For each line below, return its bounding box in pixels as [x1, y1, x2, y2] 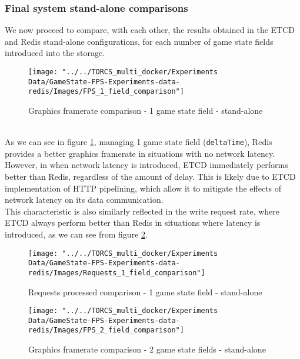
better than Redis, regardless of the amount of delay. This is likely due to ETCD [5, 170, 296, 182]
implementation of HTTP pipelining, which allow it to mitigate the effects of [5, 182, 282, 194]
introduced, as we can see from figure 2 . [5, 228, 148, 240]
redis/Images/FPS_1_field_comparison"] [28, 87, 184, 96]
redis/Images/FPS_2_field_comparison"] [28, 326, 184, 335]
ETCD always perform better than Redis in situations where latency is [5, 216, 261, 229]
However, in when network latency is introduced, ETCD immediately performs [5, 159, 288, 171]
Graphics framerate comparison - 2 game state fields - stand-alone [28, 343, 266, 355]
